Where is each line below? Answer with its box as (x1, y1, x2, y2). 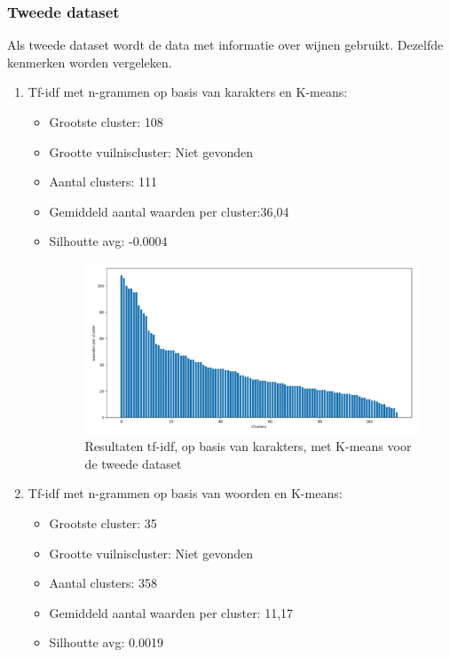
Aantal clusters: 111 (49, 172, 158, 191)
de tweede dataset (84, 454, 182, 472)
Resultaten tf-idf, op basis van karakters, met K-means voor (84, 437, 412, 455)
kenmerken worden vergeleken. (7, 52, 172, 71)
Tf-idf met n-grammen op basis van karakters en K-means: (28, 83, 348, 101)
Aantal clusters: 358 (49, 574, 158, 592)
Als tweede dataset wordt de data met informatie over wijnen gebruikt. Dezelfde (7, 36, 444, 54)
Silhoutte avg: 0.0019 (49, 633, 163, 652)
